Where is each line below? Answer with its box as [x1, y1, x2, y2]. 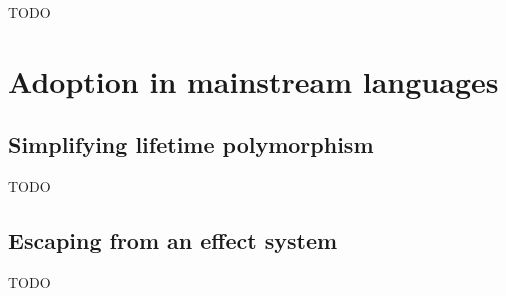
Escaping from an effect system [8, 225, 338, 256]
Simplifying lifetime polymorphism [8, 129, 374, 160]
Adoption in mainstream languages [8, 60, 499, 101]
